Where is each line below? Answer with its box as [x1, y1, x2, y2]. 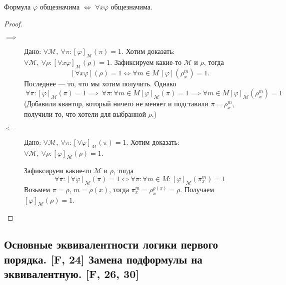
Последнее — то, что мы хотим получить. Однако [24, 78, 176, 88]
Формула [4, 1, 31, 11]
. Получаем [180, 184, 214, 194]
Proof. [4, 18, 22, 28]
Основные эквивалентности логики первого [4, 237, 218, 252]
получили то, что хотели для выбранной [24, 109, 146, 119]
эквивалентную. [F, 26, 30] [4, 266, 139, 282]
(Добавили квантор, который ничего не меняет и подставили [24, 98, 208, 109]
